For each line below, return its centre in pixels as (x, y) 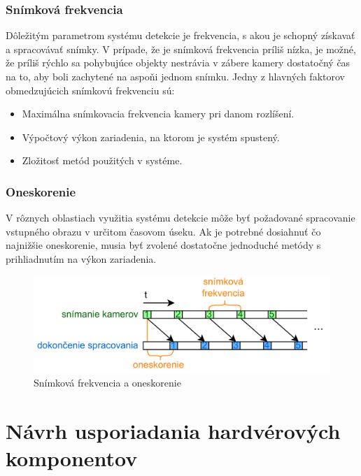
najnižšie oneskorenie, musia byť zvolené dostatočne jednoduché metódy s (163, 245)
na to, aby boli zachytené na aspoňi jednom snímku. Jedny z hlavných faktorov (175, 76)
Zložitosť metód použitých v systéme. (102, 160)
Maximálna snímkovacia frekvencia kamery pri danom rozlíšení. (158, 114)
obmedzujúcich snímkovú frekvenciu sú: (90, 90)
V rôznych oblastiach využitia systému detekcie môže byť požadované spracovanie (180, 218)
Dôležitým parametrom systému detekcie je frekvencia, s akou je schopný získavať (180, 35)
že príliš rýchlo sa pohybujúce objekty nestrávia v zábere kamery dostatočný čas (178, 63)
